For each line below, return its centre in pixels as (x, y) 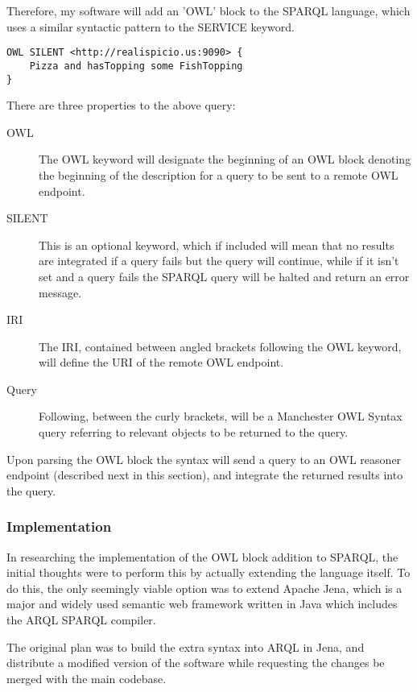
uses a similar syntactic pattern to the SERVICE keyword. (151, 26)
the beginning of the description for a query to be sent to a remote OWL (219, 174)
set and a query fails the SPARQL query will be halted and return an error (224, 276)
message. (60, 292)
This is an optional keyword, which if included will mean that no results (217, 244)
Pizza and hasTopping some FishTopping (136, 66)
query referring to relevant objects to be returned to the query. (194, 432)
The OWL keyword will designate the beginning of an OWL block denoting (225, 159)
